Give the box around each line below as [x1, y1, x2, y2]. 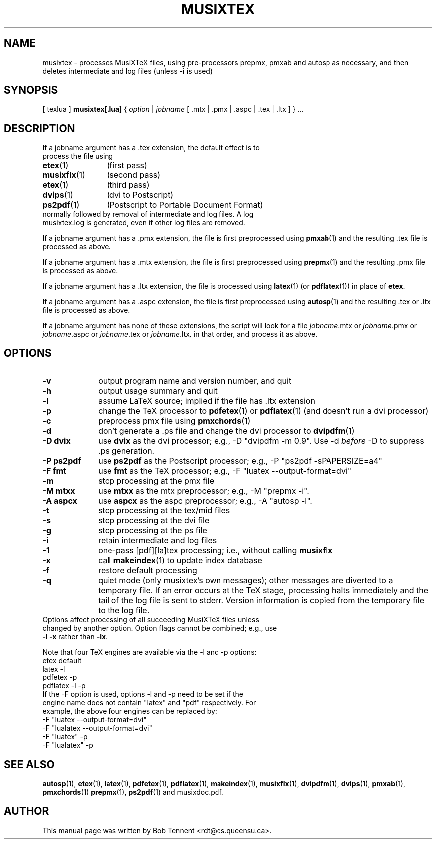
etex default [42, 656, 82, 665]
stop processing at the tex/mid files [98, 506, 230, 516]
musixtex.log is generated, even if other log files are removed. [42, 218, 245, 227]
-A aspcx [42, 496, 77, 506]
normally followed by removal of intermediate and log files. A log [42, 210, 254, 219]
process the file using [42, 152, 113, 161]
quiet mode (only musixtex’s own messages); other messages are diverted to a [98, 575, 393, 586]
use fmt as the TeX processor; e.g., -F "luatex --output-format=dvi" [98, 466, 352, 476]
